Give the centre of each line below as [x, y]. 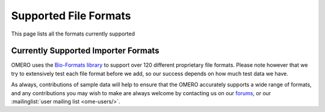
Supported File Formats [71, 16]
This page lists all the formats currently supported [73, 34]
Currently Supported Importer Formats [85, 51]
